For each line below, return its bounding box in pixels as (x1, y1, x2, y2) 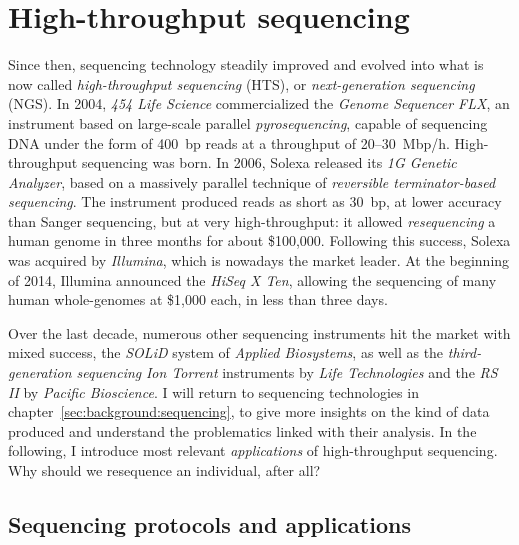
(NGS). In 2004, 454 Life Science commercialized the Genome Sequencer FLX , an (8, 93, 510, 114)
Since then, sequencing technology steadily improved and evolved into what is (8, 54, 484, 75)
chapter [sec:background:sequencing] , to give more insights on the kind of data (8, 401, 490, 422)
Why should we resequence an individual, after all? (8, 460, 321, 480)
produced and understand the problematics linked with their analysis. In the (8, 420, 477, 441)
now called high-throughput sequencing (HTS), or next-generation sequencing (8, 73, 475, 94)
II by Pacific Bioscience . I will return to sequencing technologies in (8, 381, 419, 402)
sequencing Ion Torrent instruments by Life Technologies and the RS (76, 362, 498, 383)
